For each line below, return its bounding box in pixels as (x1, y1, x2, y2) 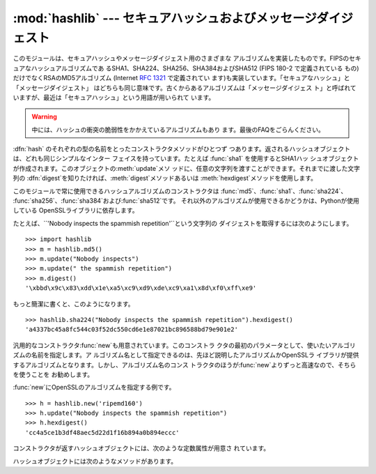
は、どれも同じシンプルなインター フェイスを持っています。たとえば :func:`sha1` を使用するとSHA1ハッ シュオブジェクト (13, 154, 359, 163)
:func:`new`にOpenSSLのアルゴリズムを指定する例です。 (13, 383, 175, 392)
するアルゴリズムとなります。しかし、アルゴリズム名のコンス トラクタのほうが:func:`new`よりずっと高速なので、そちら (13, 360, 357, 369)
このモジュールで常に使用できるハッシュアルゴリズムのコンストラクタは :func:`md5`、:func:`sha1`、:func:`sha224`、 (13, 187, 347, 195)
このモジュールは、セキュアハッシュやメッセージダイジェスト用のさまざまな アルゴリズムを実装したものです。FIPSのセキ (13, 54, 361, 63)
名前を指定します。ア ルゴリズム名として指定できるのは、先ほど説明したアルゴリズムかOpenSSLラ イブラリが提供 (31, 351, 359, 359)
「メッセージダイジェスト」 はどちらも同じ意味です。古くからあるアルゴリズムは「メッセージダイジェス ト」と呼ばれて (13, 84, 357, 92)
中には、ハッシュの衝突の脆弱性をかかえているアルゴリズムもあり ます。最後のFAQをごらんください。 (31, 125, 325, 134)
